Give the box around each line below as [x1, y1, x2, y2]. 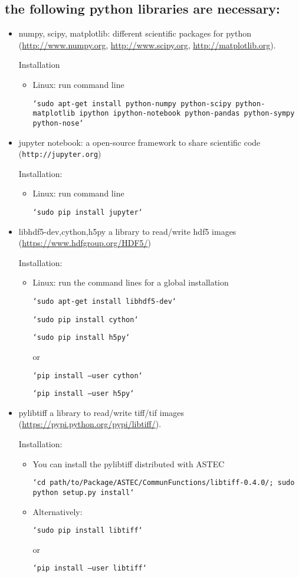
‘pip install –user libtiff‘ [32, 564, 147, 573]
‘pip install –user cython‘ [32, 371, 143, 380]
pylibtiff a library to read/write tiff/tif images [18, 406, 185, 418]
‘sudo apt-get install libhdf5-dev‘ [32, 297, 176, 306]
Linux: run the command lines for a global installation [32, 276, 229, 288]
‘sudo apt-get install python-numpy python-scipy [32, 99, 232, 108]
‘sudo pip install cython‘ [32, 315, 139, 324]
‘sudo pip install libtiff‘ [32, 526, 143, 535]
